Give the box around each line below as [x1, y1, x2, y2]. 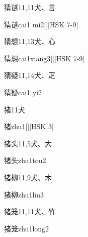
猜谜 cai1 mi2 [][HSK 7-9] [4, 19, 78, 29]
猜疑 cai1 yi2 [4, 87, 42, 97]
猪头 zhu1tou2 [4, 155, 46, 166]
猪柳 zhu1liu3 [4, 189, 44, 200]
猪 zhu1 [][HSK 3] [4, 121, 54, 132]
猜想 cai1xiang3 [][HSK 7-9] [4, 53, 85, 63]
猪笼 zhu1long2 [4, 223, 49, 233]
